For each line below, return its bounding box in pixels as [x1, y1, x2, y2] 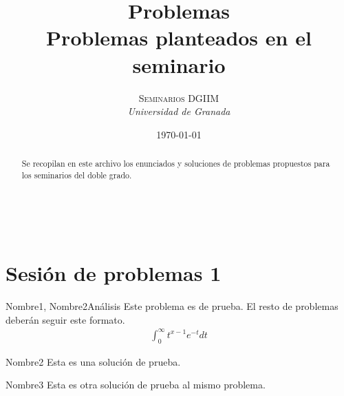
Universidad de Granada [127, 104, 230, 118]
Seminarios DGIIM [138, 90, 219, 105]
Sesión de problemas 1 [6, 259, 222, 287]
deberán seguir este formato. [6, 312, 125, 326]
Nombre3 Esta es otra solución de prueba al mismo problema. [6, 377, 266, 392]
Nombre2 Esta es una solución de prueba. [6, 354, 181, 368]
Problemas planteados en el [46, 23, 312, 52]
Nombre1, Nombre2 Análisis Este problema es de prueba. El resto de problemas [6, 299, 338, 313]
